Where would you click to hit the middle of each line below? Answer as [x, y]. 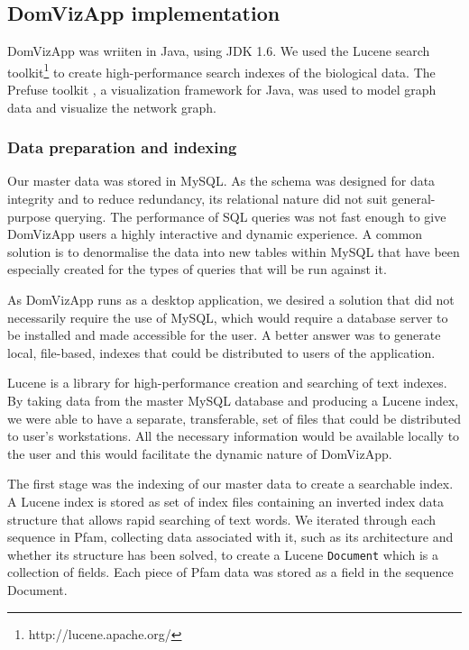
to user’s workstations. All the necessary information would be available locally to [234, 436]
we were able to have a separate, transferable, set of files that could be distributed [234, 418]
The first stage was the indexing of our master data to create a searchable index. [230, 484]
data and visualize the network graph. [112, 107]
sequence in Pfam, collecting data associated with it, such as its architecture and [230, 537]
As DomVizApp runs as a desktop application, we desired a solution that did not [231, 300]
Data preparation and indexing [122, 147]
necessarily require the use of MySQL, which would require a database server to [228, 317]
